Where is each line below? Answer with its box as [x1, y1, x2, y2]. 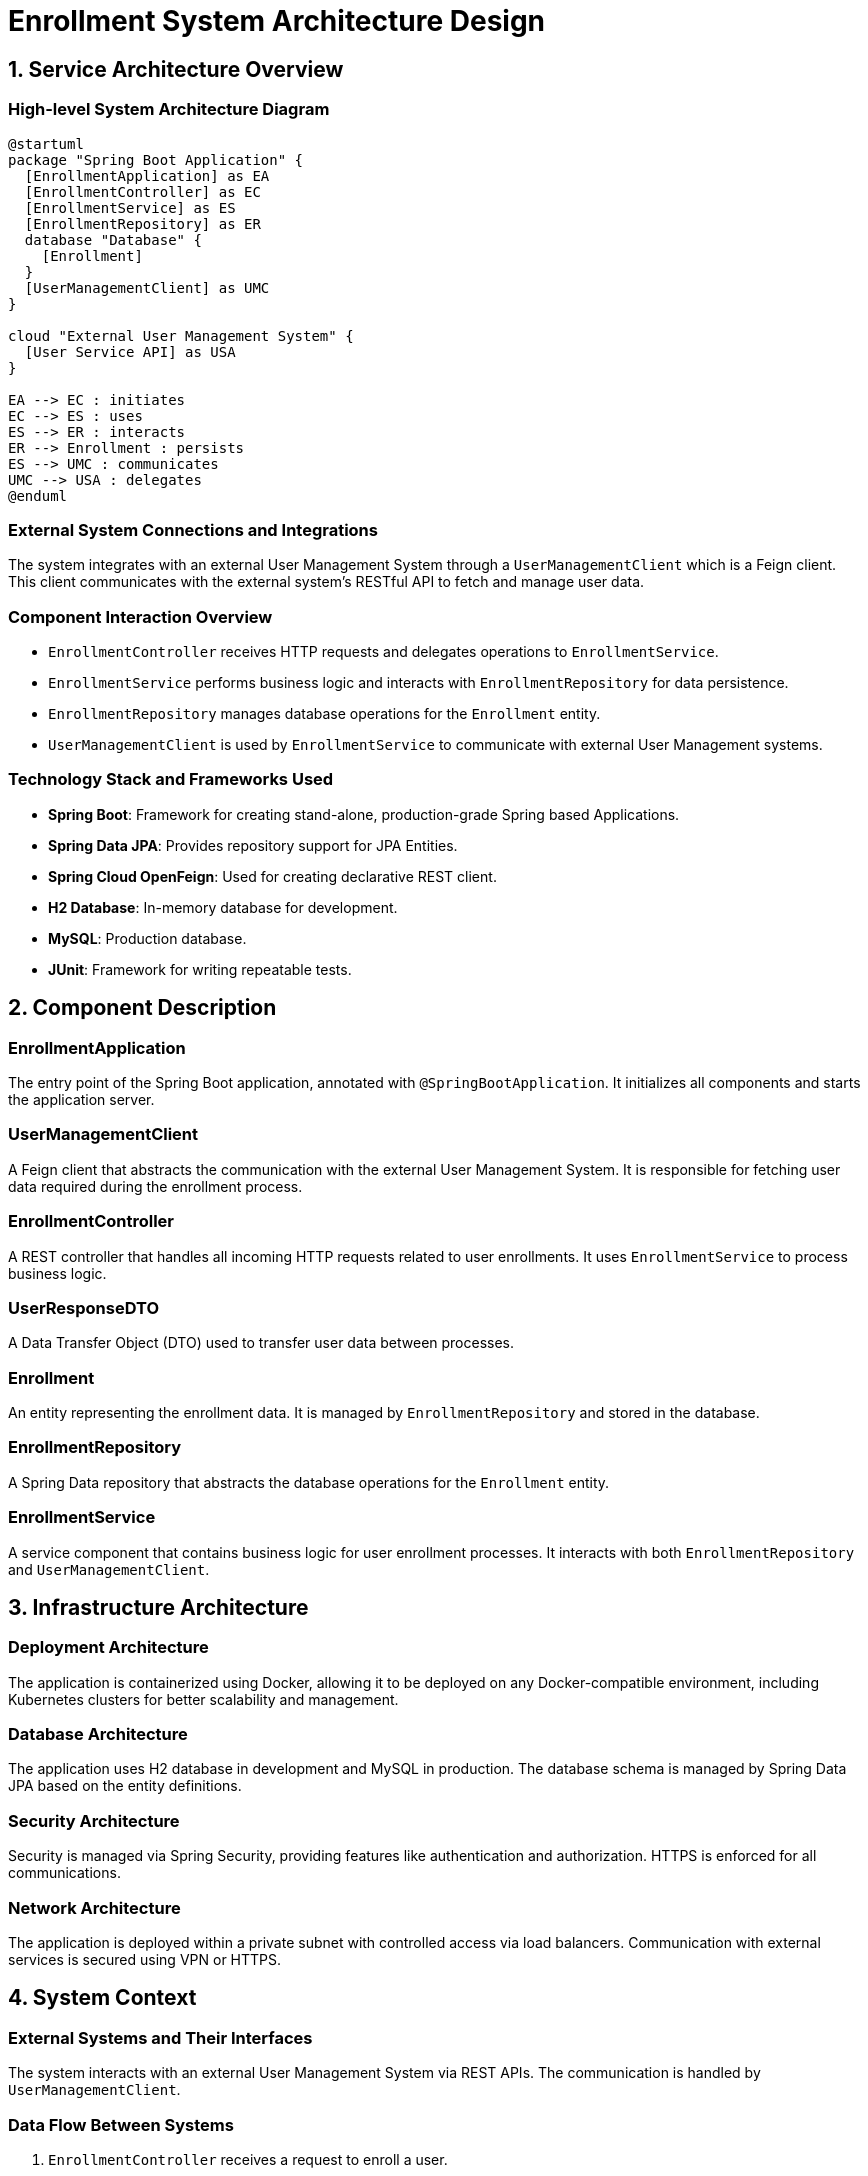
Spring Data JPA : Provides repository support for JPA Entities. [48, 836, 458, 854]
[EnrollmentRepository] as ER [24, 215, 261, 232]
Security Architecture [8, 1810, 180, 1831]
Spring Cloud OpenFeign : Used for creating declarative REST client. [48, 867, 497, 885]
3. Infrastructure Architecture [8, 1594, 309, 1620]
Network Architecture [8, 1897, 181, 1918]
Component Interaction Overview [8, 606, 273, 627]
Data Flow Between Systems [8, 2114, 234, 2135]
